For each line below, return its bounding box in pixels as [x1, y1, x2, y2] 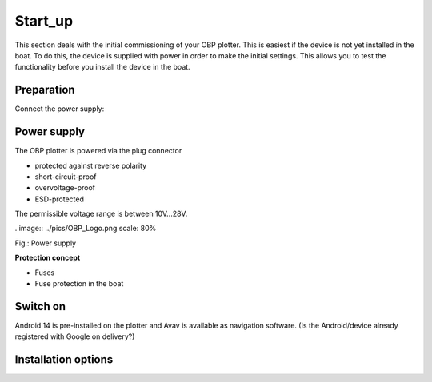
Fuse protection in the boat [34, 279, 124, 288]
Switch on [14, 300, 66, 313]
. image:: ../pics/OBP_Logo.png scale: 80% [14, 224, 157, 233]
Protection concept [14, 253, 81, 263]
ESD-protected [34, 194, 84, 204]
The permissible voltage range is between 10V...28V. [14, 209, 188, 219]
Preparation [14, 83, 75, 97]
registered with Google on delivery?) [14, 332, 135, 341]
